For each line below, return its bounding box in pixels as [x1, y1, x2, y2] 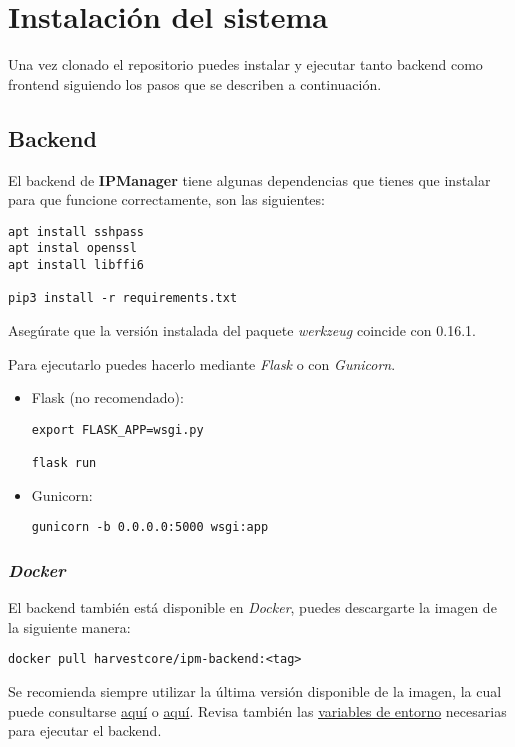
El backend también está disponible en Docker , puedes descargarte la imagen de [8, 597, 497, 618]
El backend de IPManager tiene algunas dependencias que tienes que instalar [8, 169, 491, 190]
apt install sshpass [8, 224, 145, 239]
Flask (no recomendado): [31, 387, 184, 408]
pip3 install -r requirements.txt [8, 291, 238, 306]
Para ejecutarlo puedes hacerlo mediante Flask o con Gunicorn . [8, 353, 396, 374]
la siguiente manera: [8, 616, 131, 637]
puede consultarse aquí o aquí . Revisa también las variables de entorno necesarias [8, 700, 507, 721]
